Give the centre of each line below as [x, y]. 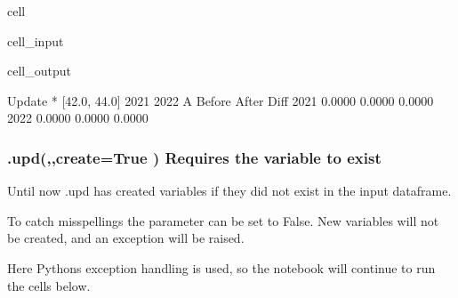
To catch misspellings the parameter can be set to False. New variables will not [223, 220]
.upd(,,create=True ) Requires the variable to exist [194, 157]
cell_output [39, 71]
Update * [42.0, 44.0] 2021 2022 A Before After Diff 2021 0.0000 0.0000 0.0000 [221, 100]
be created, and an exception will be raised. [126, 238]
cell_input [36, 40]
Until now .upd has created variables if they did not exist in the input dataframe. [229, 191]
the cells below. [49, 285]
